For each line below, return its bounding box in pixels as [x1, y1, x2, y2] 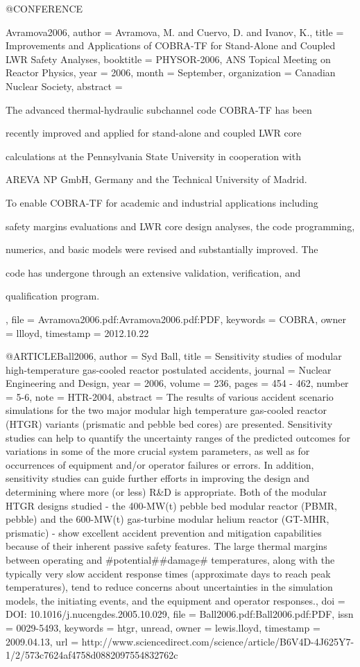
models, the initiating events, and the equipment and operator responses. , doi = [6, 593, 345, 607]
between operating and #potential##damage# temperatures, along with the [6, 553, 335, 566]
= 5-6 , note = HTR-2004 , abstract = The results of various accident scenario [6, 389, 334, 404]
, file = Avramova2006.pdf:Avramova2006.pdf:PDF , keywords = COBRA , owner [6, 311, 346, 326]
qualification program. [6, 288, 100, 303]
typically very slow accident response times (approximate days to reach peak [6, 566, 331, 580]
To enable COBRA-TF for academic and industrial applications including [6, 195, 318, 209]
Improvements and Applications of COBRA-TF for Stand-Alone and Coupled [6, 38, 336, 53]
